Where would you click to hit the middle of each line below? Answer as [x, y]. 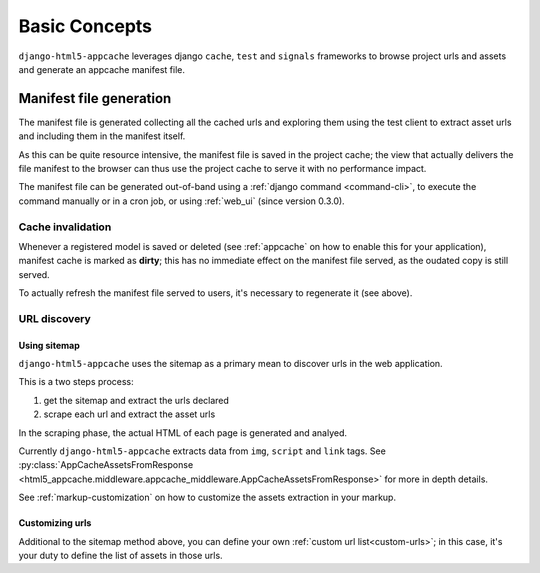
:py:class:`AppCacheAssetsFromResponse [106, 465]
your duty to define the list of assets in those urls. [121, 555]
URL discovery [55, 318]
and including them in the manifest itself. [102, 136]
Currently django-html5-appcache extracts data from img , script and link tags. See [202, 451]
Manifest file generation [95, 98]
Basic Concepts [85, 26]
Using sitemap [49, 345]
